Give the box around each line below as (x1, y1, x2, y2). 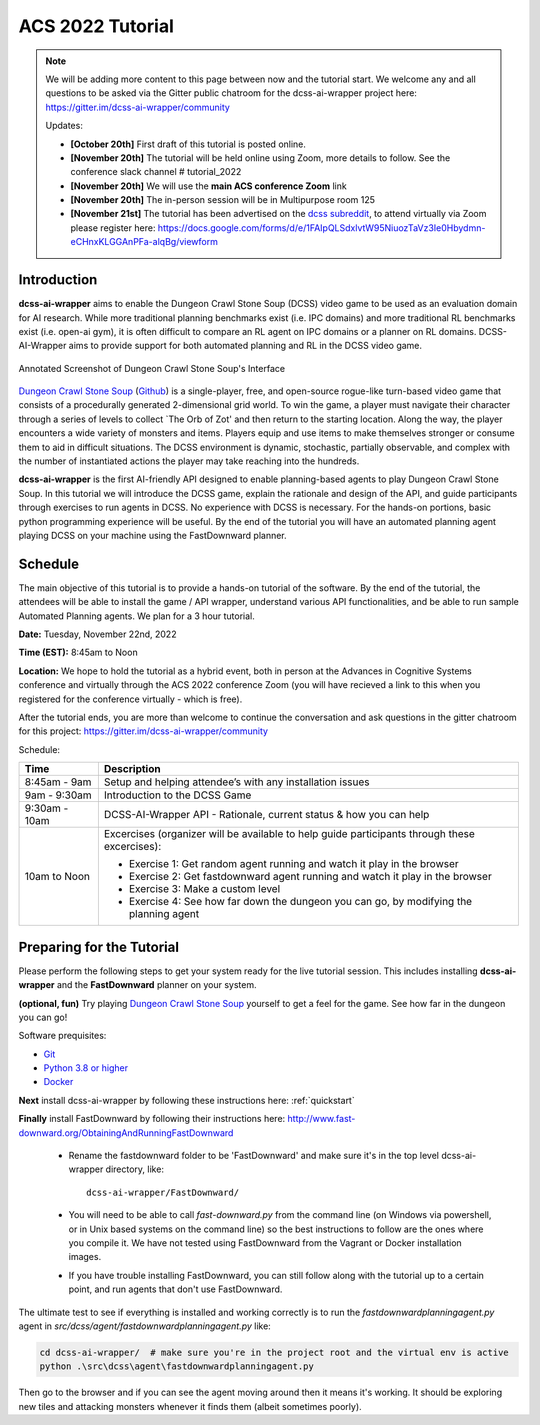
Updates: (45, 120, 84, 132)
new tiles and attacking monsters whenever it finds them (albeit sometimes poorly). (18, 1400, 362, 1412)
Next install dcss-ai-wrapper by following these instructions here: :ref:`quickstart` (18, 1094, 355, 1106)
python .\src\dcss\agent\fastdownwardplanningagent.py (39, 1361, 314, 1372)
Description (103, 762, 161, 776)
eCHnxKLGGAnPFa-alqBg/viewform (70, 236, 219, 248)
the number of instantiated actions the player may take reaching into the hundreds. (18, 455, 360, 467)
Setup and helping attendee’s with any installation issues (103, 775, 370, 789)
